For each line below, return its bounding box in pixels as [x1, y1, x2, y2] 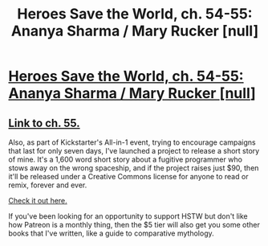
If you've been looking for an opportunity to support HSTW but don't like [8, 211, 248, 221]
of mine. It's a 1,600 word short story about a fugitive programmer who [8, 154, 243, 164]
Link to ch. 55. [8, 116, 80, 129]
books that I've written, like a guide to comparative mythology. [8, 228, 214, 238]
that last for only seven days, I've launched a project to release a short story [8, 146, 260, 155]
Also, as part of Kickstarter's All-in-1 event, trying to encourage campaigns [8, 137, 256, 147]
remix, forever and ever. [8, 180, 87, 190]
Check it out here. [8, 196, 68, 205]
